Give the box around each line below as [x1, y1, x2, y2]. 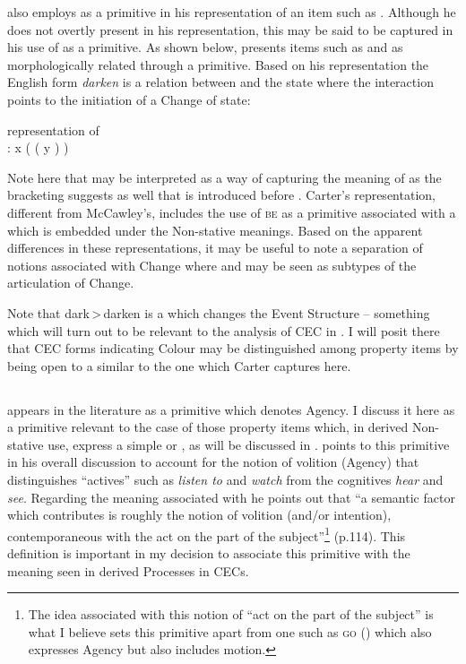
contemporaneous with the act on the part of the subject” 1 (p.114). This [7, 523, 406, 545]
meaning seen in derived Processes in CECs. [7, 561, 249, 580]
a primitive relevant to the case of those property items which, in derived [7, 418, 409, 436]
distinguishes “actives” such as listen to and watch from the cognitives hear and [7, 470, 444, 489]
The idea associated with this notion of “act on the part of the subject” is [28, 605, 434, 624]
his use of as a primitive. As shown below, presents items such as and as [7, 38, 403, 56]
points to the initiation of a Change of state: [7, 90, 251, 108]
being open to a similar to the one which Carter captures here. [7, 356, 351, 375]
